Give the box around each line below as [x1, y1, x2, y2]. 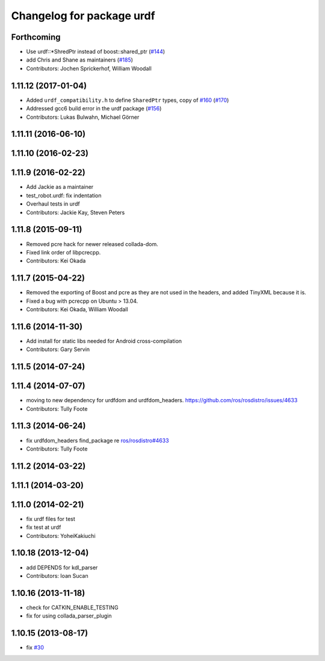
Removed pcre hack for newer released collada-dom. [26, 240, 159, 247]
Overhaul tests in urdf [26, 200, 81, 207]
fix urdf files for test [26, 515, 75, 522]
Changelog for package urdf [11, 9, 156, 22]
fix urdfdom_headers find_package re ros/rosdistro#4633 [26, 437, 169, 444]
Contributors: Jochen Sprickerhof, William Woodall [26, 65, 152, 72]
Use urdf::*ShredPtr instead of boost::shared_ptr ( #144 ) [26, 48, 166, 55]
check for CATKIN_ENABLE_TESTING [26, 604, 119, 611]
